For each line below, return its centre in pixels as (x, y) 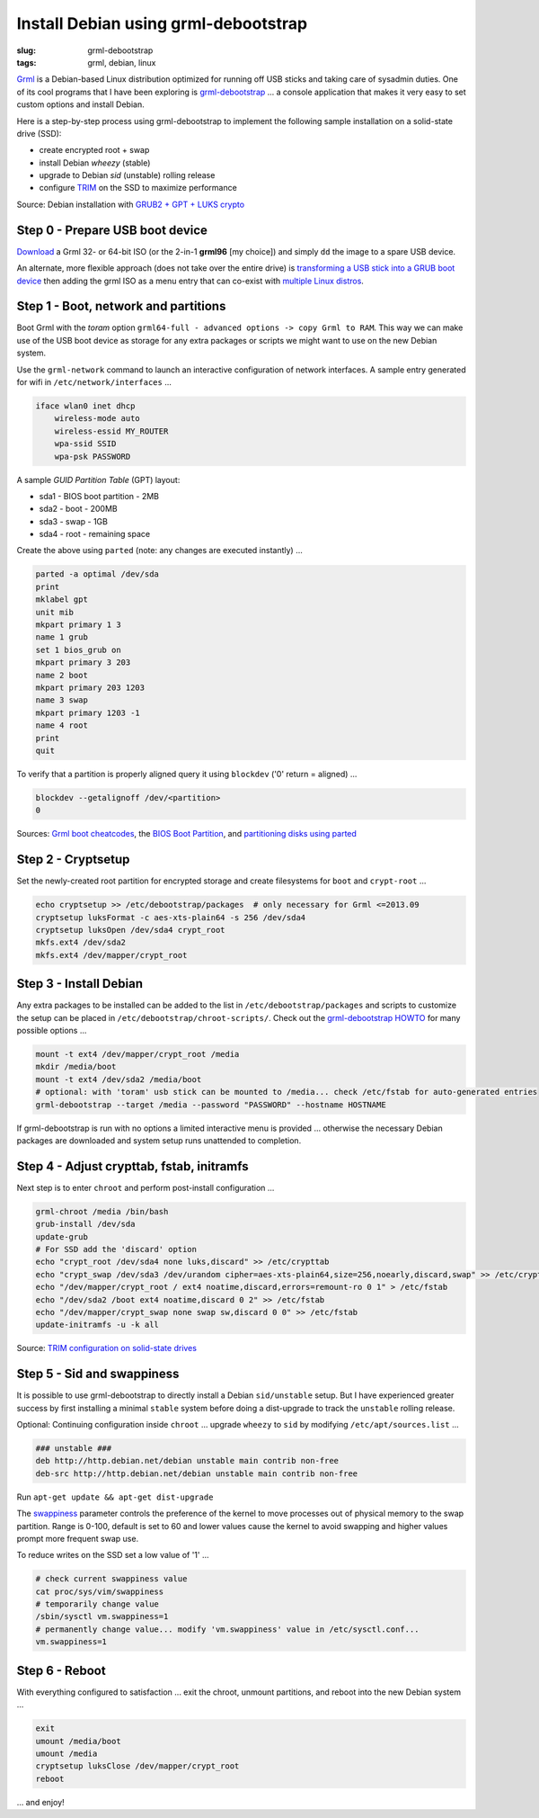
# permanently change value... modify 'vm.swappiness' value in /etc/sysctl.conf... (227, 1629)
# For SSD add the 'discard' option (116, 1249)
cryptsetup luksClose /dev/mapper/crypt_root (137, 1766)
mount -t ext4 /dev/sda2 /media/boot (119, 1079)
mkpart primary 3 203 (83, 663)
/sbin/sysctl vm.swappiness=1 (102, 1616)
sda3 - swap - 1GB (73, 521)
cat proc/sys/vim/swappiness (100, 1591)
